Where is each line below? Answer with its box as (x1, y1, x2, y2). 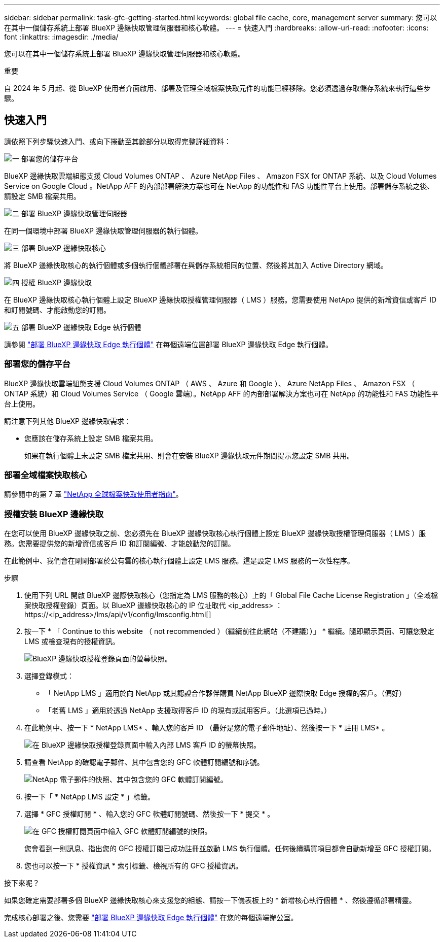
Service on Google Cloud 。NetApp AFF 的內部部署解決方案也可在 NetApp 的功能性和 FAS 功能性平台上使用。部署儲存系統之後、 (4, 181, 434, 190)
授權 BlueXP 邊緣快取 (21, 278, 92, 287)
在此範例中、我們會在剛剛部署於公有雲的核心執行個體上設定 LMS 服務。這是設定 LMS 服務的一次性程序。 (4, 556, 354, 565)
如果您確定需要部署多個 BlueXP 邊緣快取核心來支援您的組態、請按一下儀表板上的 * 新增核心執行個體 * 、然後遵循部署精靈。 (4, 896, 416, 905)
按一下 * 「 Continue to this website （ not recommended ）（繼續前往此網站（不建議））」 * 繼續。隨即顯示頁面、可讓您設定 (24, 627, 434, 636)
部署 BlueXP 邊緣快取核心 (21, 243, 106, 252)
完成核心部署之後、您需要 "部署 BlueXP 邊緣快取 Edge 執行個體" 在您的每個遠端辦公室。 (4, 913, 298, 922)
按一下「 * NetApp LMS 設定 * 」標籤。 (24, 792, 155, 801)
